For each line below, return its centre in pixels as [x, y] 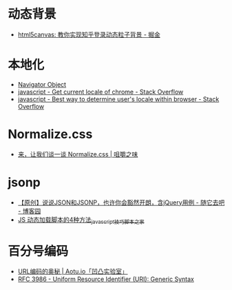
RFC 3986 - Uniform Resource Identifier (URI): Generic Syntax [106, 279]
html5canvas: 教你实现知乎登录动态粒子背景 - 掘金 [89, 34]
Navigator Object [42, 84]
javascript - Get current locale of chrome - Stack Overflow [101, 92]
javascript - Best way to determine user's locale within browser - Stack [118, 99]
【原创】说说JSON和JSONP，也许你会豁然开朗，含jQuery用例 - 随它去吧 [121, 202]
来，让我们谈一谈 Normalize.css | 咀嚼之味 [78, 154]
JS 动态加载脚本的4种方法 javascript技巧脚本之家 [81, 220]
